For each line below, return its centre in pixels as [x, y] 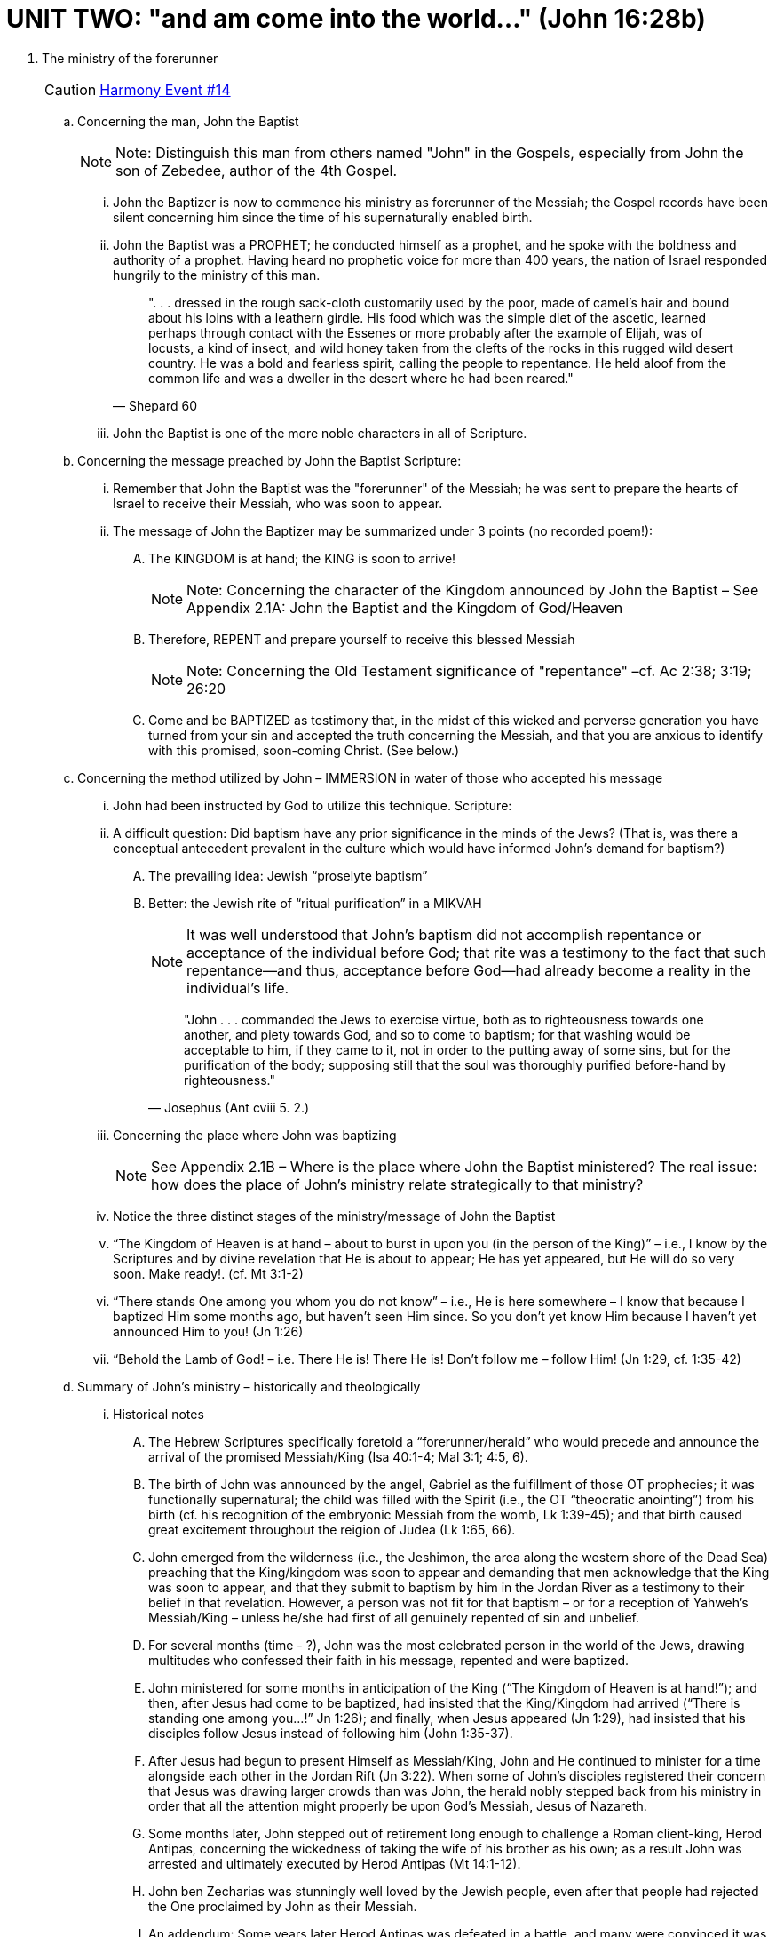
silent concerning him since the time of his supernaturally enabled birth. [323, 217]
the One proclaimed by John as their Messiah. [283, 1906]
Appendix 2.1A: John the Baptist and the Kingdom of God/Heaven [405, 607]
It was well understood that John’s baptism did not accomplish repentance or [444, 934]
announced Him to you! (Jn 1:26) [208, 1331]
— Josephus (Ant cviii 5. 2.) [229, 1107]
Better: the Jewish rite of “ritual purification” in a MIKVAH [315, 903]
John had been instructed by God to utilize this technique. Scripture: [313, 805]
